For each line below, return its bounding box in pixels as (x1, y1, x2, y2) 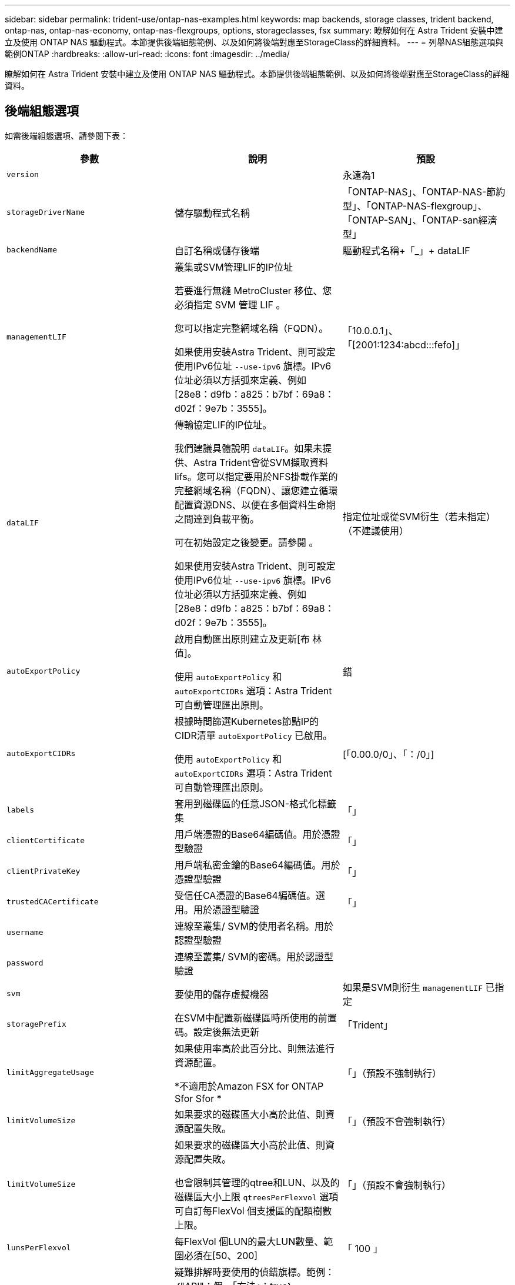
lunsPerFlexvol (6, 1243, 71, 1253)
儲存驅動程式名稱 (174, 207, 250, 219)
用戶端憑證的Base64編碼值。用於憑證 (174, 828, 340, 840)
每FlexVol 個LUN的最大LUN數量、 (174, 1235, 324, 1247)
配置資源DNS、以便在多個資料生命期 (174, 498, 336, 511)
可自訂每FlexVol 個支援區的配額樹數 (174, 1204, 332, 1217)
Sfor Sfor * (174, 1092, 222, 1104)
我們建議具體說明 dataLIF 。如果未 (174, 442, 323, 454)
